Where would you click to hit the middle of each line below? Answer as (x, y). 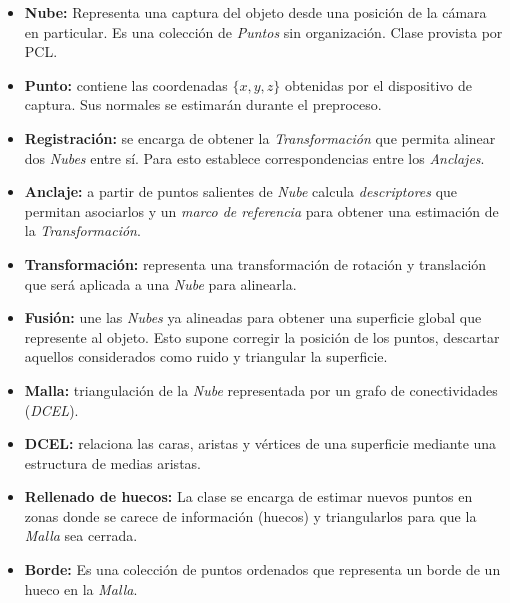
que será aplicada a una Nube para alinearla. (160, 283)
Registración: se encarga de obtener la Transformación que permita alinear (260, 137)
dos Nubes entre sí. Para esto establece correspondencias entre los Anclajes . (254, 157)
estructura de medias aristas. (112, 462)
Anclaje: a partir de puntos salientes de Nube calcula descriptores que (241, 191)
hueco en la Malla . (81, 588)
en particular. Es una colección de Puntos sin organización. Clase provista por (263, 31)
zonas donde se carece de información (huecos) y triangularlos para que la (250, 515)
